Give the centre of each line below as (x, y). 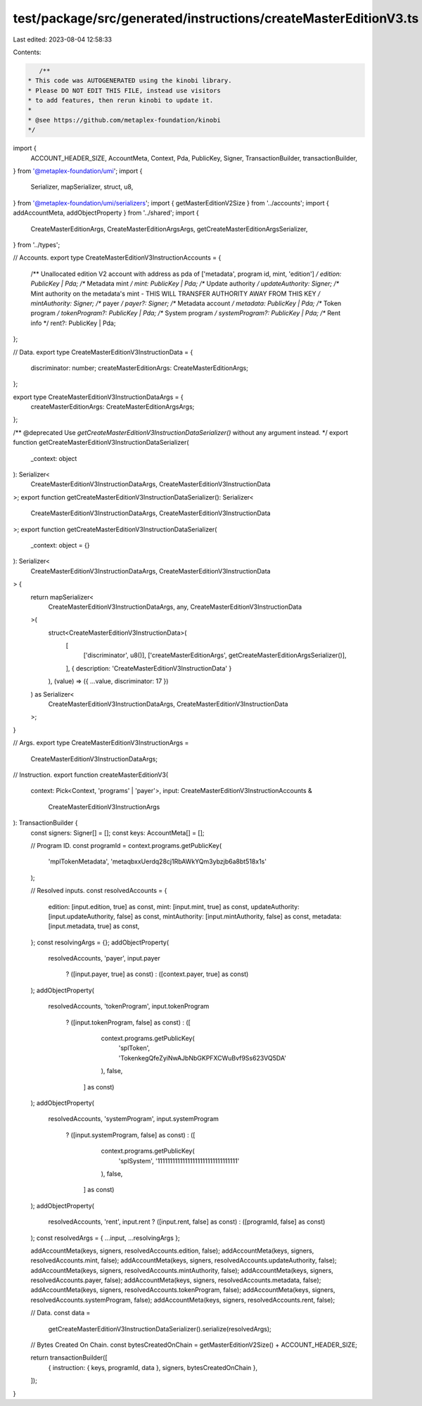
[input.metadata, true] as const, (94, 926)
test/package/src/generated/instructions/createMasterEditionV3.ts (216, 18)
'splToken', (134, 1048)
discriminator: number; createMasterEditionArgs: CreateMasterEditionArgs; (140, 368)
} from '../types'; (37, 245)
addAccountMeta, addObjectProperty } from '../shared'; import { (106, 213)
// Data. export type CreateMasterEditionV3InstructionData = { (103, 352)
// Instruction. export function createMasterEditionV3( (91, 775)
